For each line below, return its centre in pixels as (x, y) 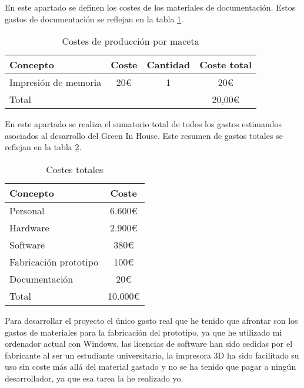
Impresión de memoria (56, 82)
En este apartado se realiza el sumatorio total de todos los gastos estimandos (143, 124)
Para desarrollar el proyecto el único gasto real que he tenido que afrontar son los (151, 320)
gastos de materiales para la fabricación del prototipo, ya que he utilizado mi (143, 332)
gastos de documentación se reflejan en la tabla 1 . (94, 19)
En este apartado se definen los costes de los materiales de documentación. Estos (150, 7)
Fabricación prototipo (54, 261)
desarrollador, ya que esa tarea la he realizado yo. (94, 378)
